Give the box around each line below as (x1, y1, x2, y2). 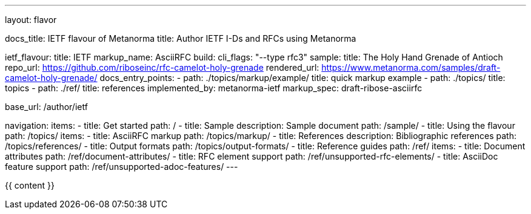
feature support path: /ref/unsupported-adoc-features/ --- (5, 161, 238, 172)
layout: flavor (5, 15, 57, 25)
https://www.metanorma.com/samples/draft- (321, 62, 501, 73)
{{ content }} (5, 180, 55, 190)
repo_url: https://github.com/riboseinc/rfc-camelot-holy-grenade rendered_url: (5, 62, 319, 73)
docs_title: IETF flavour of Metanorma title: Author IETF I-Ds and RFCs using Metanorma (5, 33, 356, 44)
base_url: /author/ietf (5, 102, 88, 112)
